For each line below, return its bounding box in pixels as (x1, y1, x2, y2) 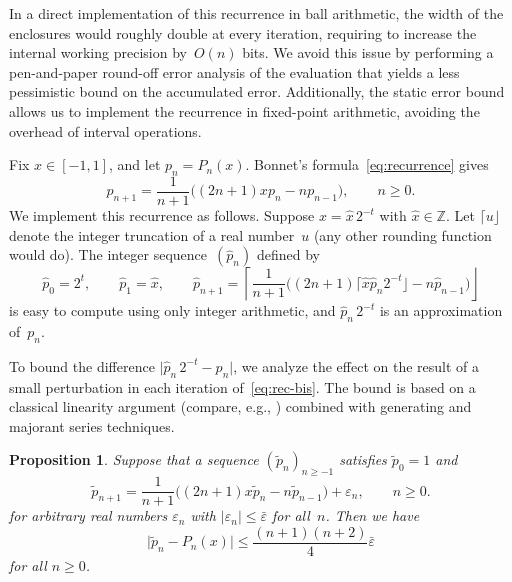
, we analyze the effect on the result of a (233, 355, 480, 376)
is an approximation (379, 300, 503, 321)
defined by (256, 244, 320, 265)
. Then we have (325, 505, 420, 526)
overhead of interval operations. (9, 120, 202, 141)
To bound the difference (9, 355, 155, 376)
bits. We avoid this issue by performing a (242, 42, 494, 63)
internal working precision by (9, 42, 187, 63)
